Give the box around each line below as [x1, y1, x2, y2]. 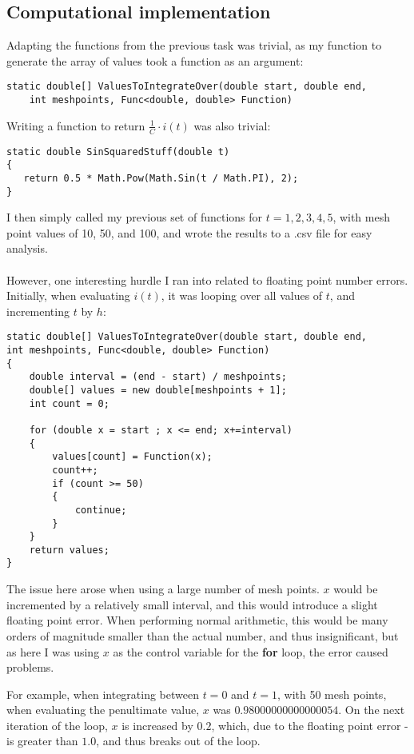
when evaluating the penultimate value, [6, 701, 200, 718]
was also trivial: [193, 117, 271, 134]
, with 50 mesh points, [277, 685, 387, 702]
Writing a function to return [6, 117, 145, 134]
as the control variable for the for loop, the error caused [113, 643, 388, 660]
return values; [29, 544, 109, 556]
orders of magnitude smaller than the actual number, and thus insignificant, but [6, 627, 399, 644]
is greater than [6, 732, 78, 749]
